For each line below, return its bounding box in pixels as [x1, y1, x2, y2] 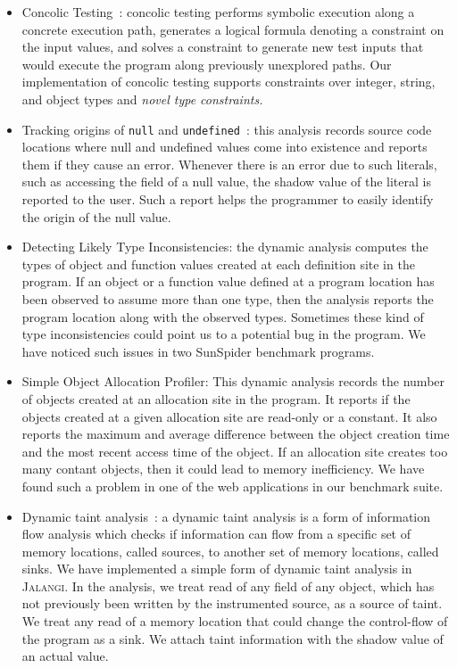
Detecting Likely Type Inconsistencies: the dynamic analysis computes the [21, 237, 428, 256]
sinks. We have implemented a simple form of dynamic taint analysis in [21, 559, 412, 578]
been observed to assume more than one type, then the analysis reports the [21, 289, 434, 308]
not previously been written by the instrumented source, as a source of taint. [21, 594, 443, 613]
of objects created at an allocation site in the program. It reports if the [21, 389, 411, 408]
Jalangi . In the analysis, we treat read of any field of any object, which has [21, 576, 435, 595]
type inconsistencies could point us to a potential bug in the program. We [21, 325, 426, 343]
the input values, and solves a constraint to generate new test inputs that [21, 37, 424, 56]
